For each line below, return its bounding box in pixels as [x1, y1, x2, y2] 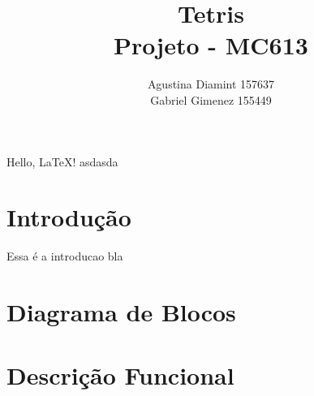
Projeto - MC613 [114, 28, 308, 62]
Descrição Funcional [6, 359, 234, 392]
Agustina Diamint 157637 [147, 75, 275, 93]
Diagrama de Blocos [6, 295, 236, 328]
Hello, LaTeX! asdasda [6, 153, 118, 170]
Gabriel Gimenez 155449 [150, 91, 272, 108]
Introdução [6, 200, 131, 234]
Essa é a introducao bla [6, 247, 123, 265]
